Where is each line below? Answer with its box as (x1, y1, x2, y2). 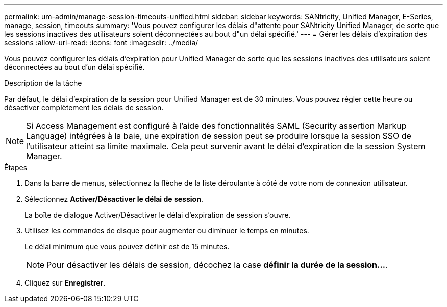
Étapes (4, 163, 28, 172)
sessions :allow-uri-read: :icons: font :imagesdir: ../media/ (4, 38, 198, 47)
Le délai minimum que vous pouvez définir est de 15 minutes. (24, 242, 230, 251)
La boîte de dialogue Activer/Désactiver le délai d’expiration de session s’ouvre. (24, 210, 291, 219)
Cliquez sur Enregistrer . (24, 278, 106, 287)
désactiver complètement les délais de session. (4, 103, 164, 112)
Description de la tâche (4, 79, 82, 87)
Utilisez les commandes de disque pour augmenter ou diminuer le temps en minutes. (24, 226, 309, 235)
